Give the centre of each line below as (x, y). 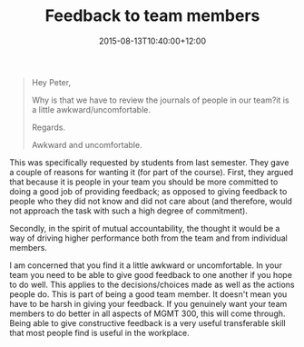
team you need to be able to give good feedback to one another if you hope (151, 274)
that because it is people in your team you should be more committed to (144, 182)
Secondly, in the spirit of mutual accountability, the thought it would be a (145, 228)
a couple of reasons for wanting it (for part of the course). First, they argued (152, 172)
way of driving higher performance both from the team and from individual (148, 238)
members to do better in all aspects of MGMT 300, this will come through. (147, 313)
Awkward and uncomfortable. (87, 144)
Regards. (49, 127)
